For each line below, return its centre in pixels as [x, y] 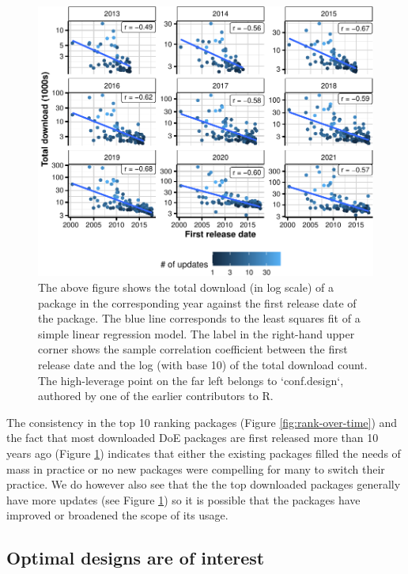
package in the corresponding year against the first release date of [197, 302]
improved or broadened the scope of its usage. [117, 515]
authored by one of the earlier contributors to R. [156, 396]
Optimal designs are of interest [136, 558]
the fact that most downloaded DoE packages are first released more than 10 [193, 438]
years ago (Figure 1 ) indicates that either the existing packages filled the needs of [204, 453]
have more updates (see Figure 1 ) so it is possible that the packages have [183, 499]
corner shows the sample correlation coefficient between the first [193, 349]
